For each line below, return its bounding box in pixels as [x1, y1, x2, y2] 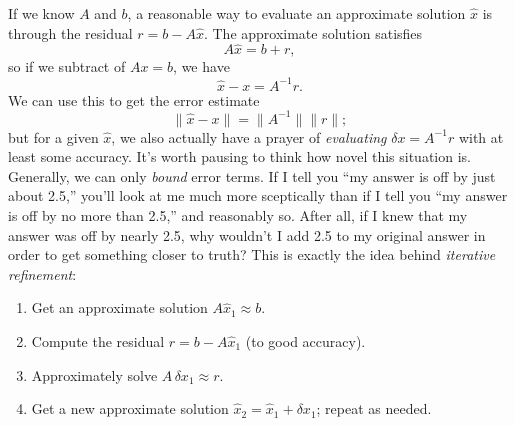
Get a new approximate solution [31, 398, 229, 419]
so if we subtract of [8, 56, 126, 77]
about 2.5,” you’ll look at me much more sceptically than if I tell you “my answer [8, 185, 508, 206]
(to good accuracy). [245, 330, 366, 351]
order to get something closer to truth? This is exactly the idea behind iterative [8, 244, 496, 265]
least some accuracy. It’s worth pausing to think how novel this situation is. [8, 146, 471, 167]
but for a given [8, 126, 99, 147]
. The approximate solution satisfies [203, 22, 423, 43]
